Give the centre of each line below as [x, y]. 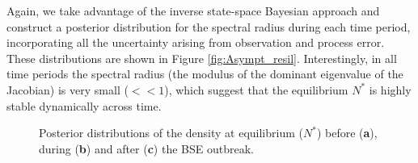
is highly [390, 89]
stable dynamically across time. [84, 105]
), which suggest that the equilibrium [256, 89]
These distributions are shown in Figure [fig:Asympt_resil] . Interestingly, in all [202, 58]
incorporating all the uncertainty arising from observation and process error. [196, 42]
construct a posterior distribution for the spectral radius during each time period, [209, 26]
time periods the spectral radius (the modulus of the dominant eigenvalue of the [205, 74]
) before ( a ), [347, 133]
